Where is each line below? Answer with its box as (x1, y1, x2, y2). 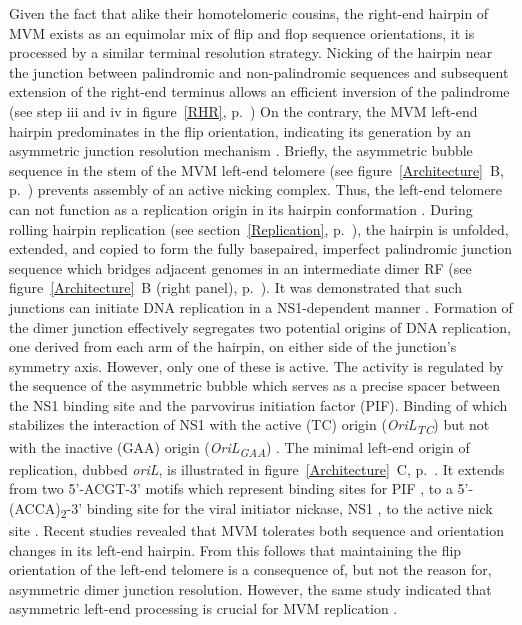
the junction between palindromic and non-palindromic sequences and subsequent (9, 61, 509, 82)
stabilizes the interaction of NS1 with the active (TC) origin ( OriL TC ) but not (9, 414, 490, 438)
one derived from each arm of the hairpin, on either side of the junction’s (9, 336, 457, 357)
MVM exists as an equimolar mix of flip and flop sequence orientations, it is (9, 22, 475, 43)
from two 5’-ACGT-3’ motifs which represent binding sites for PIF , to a (9, 478, 453, 499)
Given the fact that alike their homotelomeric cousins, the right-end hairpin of (9, 3, 489, 23)
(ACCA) (9, 497, 61, 518)
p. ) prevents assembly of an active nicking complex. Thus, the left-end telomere (9, 179, 503, 200)
